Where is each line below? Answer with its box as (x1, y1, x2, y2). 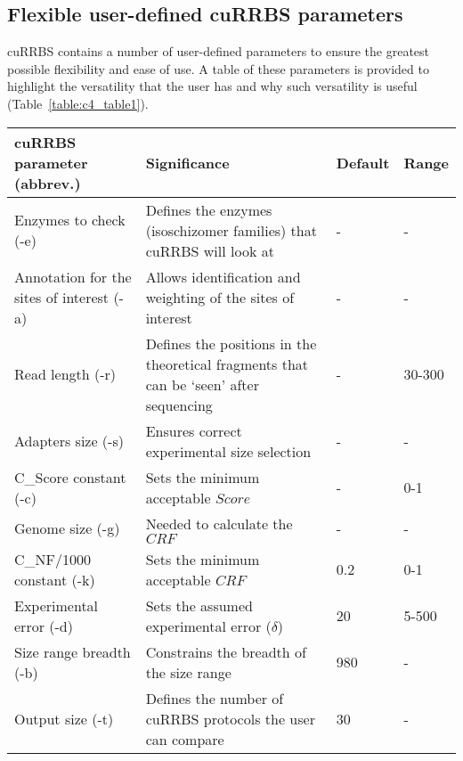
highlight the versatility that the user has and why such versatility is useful (7, 77, 418, 95)
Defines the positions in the (145, 332, 317, 354)
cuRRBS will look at (145, 240, 274, 261)
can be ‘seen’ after (145, 373, 259, 395)
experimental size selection (145, 440, 312, 462)
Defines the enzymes (145, 199, 272, 220)
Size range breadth (14, 641, 131, 662)
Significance (145, 151, 230, 173)
